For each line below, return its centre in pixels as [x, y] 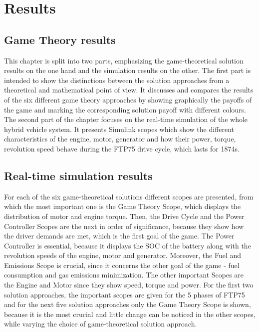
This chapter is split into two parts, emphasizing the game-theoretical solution [124, 60]
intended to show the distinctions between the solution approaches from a [117, 80]
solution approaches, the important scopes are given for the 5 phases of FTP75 [125, 294]
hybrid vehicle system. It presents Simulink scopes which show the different [119, 129]
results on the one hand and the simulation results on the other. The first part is [128, 70]
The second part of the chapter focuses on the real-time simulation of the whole [126, 119]
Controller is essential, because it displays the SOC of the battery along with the [128, 245]
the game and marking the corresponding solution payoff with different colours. [125, 109]
